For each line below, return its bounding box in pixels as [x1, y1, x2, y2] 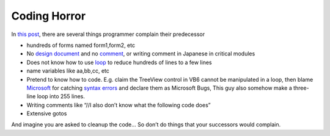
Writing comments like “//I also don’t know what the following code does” [26, 101, 211, 109]
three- [293, 84, 309, 91]
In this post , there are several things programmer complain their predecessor [11, 30, 205, 38]
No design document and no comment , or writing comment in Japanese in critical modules [26, 50, 255, 57]
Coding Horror [11, 9, 86, 23]
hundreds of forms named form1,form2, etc [26, 41, 136, 49]
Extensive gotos [26, 110, 67, 117]
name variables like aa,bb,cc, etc [26, 67, 110, 74]
